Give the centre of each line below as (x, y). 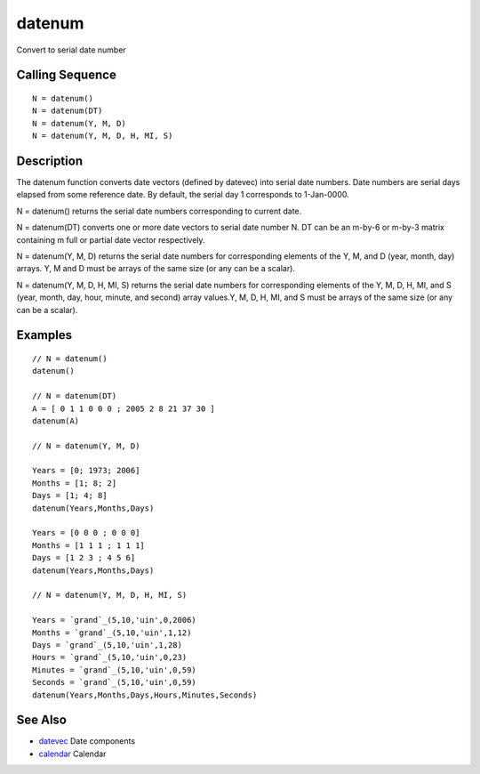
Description (50, 161)
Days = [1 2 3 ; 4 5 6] (84, 558)
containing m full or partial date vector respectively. (111, 239)
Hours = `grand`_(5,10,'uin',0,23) (110, 657)
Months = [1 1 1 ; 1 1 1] (89, 545)
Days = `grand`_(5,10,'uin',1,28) (107, 645)
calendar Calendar (72, 754)
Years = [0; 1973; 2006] (86, 471)
